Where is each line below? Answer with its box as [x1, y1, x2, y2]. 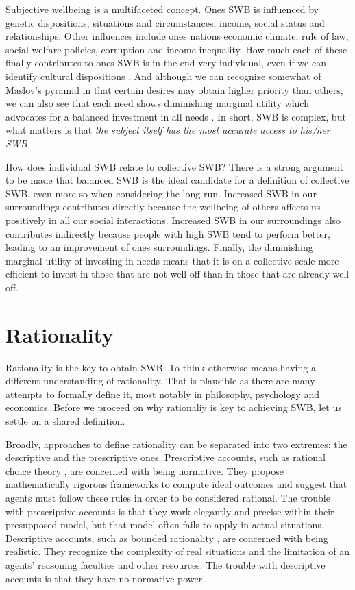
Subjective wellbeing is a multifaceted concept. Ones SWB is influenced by [5, 2, 319, 16]
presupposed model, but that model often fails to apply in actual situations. [5, 517, 324, 532]
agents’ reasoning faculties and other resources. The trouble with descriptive [5, 557, 326, 571]
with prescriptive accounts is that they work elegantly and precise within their [5, 504, 334, 518]
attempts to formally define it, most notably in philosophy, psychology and [5, 386, 320, 401]
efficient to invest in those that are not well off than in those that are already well [5, 267, 350, 281]
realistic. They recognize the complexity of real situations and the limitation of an [5, 544, 350, 558]
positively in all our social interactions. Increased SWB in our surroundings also [5, 212, 341, 227]
